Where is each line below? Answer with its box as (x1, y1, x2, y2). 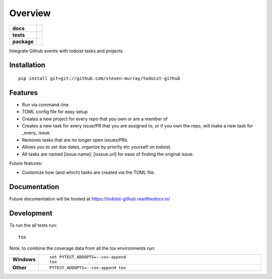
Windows (12, 256, 36, 263)
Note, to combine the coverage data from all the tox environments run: (9, 245, 156, 251)
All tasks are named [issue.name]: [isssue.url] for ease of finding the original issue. (22, 151, 194, 157)
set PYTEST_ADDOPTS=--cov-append (49, 254, 126, 260)
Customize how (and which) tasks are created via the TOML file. (22, 169, 156, 176)
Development (9, 209, 53, 218)
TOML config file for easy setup (22, 109, 88, 115)
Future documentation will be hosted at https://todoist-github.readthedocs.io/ (9, 196, 170, 202)
